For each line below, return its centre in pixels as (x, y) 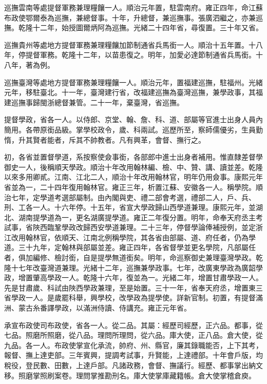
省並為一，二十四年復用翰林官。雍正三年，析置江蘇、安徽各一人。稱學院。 (130, 187)
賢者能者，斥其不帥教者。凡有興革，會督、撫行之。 (119, 139)
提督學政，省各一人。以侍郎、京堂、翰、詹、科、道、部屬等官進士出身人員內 (133, 119)
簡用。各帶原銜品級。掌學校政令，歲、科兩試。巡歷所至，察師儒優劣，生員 (130, 129)
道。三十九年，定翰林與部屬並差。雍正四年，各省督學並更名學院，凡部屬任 (130, 247)
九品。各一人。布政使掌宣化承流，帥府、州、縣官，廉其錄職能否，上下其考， (133, 345)
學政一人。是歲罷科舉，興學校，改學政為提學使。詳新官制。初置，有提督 (133, 297)
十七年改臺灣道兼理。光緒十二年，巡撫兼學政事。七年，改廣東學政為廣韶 (133, 267)
